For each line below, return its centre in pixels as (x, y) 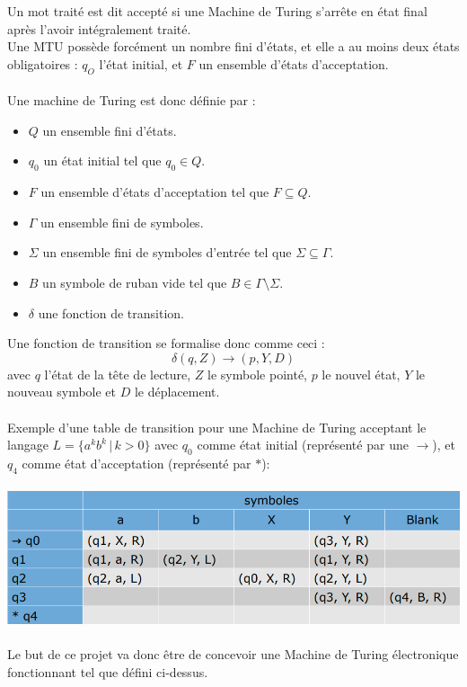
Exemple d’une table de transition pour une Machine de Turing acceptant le (217, 427)
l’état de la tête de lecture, (118, 374)
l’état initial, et (141, 63)
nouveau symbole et (62, 392)
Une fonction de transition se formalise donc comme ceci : (166, 343)
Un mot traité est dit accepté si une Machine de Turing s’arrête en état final (217, 11)
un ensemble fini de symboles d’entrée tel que (167, 252)
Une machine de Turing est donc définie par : (132, 100)
